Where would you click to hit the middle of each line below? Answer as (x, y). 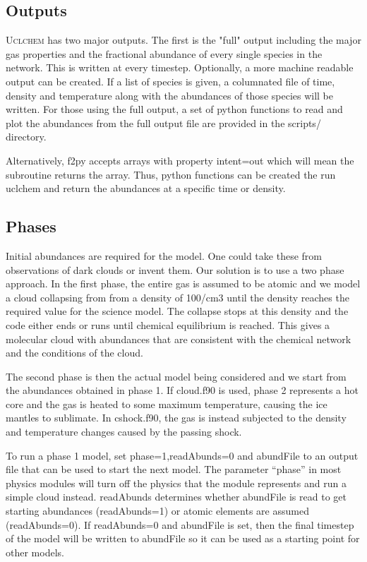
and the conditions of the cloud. (74, 353)
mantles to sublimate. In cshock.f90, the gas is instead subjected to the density (176, 418)
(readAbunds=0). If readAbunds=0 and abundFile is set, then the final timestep (180, 524)
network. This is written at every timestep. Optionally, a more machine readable (180, 67)
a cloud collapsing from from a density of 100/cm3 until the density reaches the (178, 297)
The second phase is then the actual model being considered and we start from (176, 376)
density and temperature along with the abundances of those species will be (170, 95)
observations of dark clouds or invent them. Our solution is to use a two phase (175, 269)
